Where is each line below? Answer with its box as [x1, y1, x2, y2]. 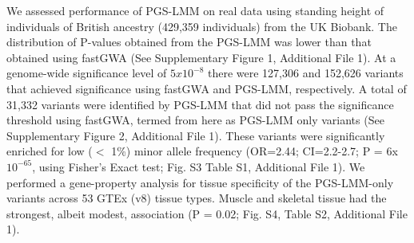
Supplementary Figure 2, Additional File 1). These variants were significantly [6, 127, 385, 143]
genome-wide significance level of [6, 65, 167, 81]
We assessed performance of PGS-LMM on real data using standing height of [6, 2, 384, 18]
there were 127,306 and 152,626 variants [207, 65, 404, 81]
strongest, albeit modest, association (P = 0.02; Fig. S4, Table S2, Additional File [6, 205, 408, 221]
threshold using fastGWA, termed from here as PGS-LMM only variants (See [6, 112, 384, 128]
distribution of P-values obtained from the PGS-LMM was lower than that [6, 33, 372, 50]
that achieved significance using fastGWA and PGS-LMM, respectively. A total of [6, 80, 407, 96]
